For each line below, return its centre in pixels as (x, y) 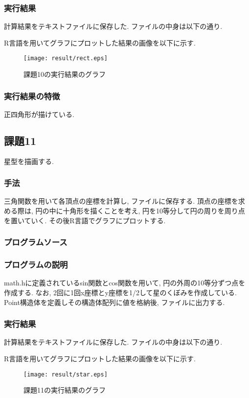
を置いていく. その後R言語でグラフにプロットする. (85, 220)
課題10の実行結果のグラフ (65, 74)
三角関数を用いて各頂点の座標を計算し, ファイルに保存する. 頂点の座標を (121, 201)
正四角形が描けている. (39, 114)
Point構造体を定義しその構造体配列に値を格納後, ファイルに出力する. (114, 302)
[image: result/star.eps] (66, 374)
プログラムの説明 (36, 265)
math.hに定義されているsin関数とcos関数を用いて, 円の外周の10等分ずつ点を (125, 283)
